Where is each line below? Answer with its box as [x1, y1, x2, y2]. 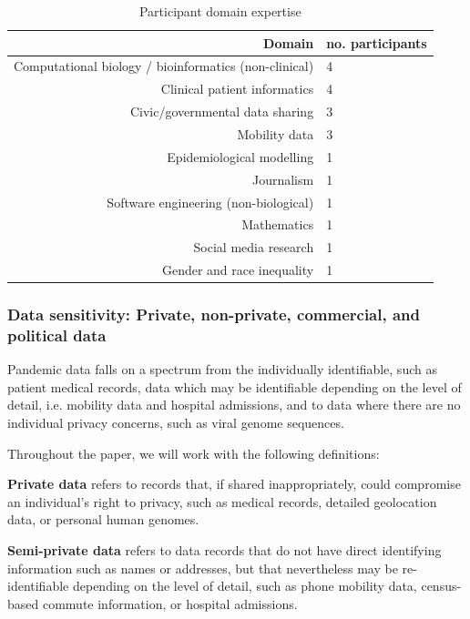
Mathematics [241, 215, 314, 234]
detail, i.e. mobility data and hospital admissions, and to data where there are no [7, 395, 461, 414]
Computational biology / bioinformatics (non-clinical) [14, 56, 314, 76]
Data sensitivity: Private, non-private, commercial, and [7, 303, 421, 326]
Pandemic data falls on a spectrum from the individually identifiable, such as [7, 360, 437, 379]
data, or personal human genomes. [7, 510, 199, 529]
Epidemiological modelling [167, 147, 314, 166]
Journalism [251, 169, 314, 188]
